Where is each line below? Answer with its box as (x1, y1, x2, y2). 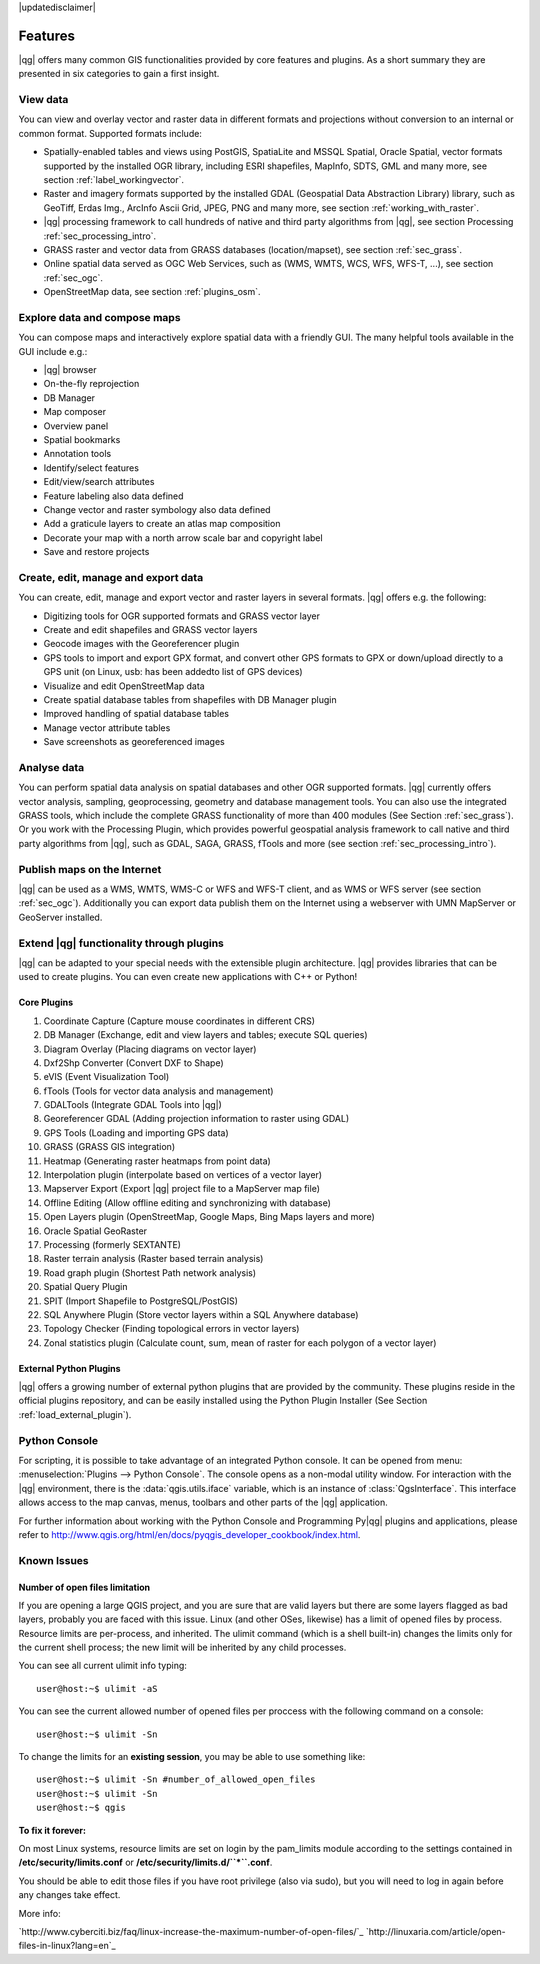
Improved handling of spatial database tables (43, 708, 230, 720)
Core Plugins (18, 996, 74, 1009)
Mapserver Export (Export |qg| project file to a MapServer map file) (43, 1183, 320, 1195)
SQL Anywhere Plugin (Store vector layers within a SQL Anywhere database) (43, 1308, 359, 1320)
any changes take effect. (18, 1889, 121, 1901)
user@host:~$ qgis (36, 1802, 127, 1814)
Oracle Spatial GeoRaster (43, 1225, 148, 1237)
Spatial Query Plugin (43, 1281, 129, 1293)
